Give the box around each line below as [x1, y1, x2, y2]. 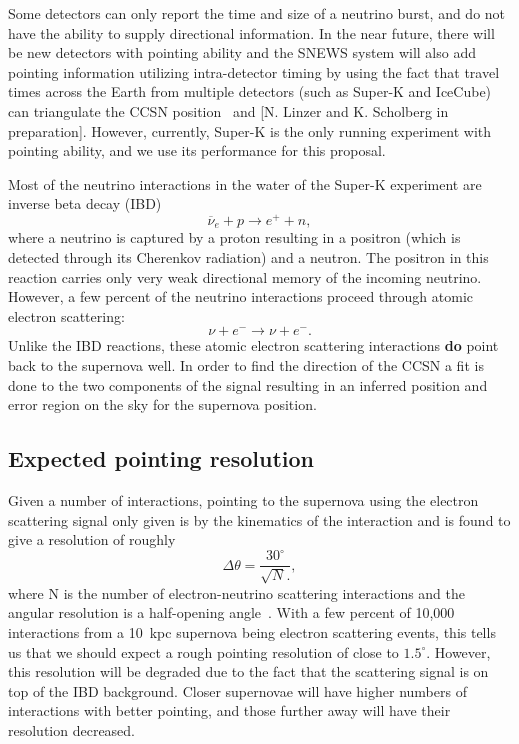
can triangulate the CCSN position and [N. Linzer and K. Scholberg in [8, 100, 449, 121]
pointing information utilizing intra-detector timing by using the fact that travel [8, 61, 500, 82]
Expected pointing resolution [8, 443, 314, 474]
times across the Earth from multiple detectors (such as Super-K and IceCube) [8, 81, 492, 102]
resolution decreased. [8, 719, 136, 740]
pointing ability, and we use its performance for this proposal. [8, 140, 386, 161]
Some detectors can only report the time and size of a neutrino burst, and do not [8, 3, 506, 23]
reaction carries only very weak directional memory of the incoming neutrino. [8, 266, 482, 287]
